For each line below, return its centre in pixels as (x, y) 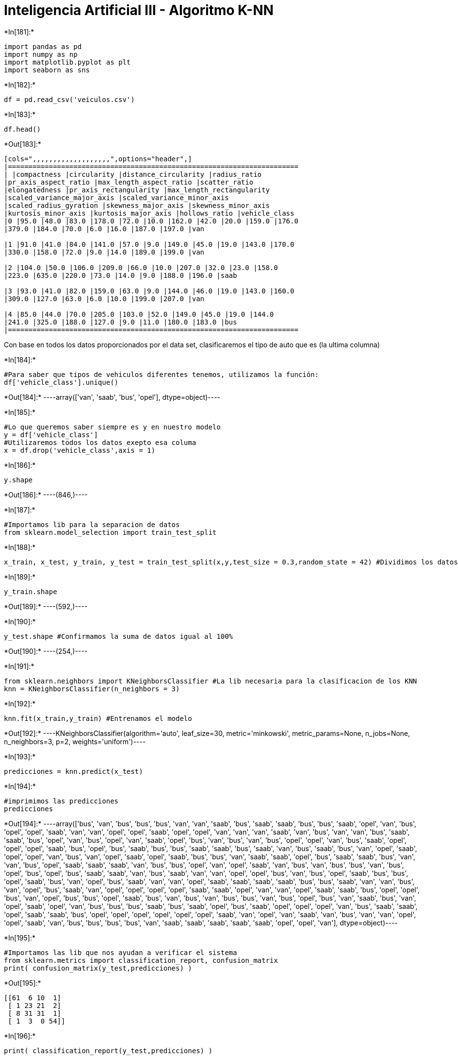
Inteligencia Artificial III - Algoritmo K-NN (139, 10)
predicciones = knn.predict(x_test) (74, 771)
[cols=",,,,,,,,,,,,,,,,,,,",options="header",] (98, 159)
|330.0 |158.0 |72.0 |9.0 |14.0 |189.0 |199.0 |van (104, 252)
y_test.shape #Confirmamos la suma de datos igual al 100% (119, 636)
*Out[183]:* (23, 144)
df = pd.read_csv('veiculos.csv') (69, 99)
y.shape (18, 480)
